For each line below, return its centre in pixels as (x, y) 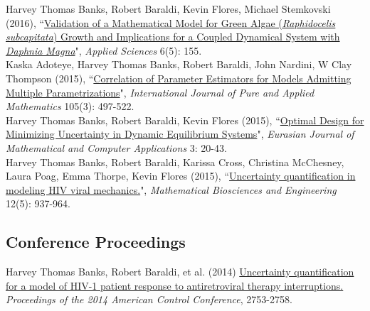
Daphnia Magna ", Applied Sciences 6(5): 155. (104, 50)
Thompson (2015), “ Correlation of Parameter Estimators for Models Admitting (179, 78)
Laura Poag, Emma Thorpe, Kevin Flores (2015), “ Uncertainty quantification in (181, 176)
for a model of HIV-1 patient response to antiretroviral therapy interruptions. (175, 285)
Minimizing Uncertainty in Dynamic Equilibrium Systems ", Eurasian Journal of (180, 134)
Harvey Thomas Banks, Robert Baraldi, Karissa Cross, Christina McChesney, (175, 162)
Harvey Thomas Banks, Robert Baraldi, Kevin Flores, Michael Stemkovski (168, 9)
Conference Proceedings (96, 242)
